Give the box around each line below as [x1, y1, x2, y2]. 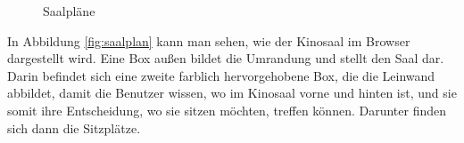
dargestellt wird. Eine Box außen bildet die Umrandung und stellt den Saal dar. [7, 49, 444, 68]
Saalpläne [43, 2, 95, 20]
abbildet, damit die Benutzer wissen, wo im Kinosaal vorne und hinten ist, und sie [7, 83, 457, 102]
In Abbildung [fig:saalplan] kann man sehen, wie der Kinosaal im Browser [7, 31, 410, 50]
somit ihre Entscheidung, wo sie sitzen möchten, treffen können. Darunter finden [7, 100, 447, 119]
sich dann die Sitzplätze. [7, 118, 141, 137]
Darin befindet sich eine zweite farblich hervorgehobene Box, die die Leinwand [7, 66, 435, 84]
